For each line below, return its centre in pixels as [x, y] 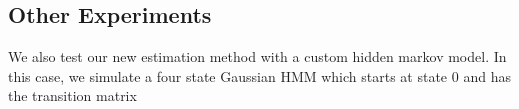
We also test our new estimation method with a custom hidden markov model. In [257, 56]
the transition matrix [72, 95]
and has [487, 75]
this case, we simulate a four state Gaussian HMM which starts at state [228, 75]
